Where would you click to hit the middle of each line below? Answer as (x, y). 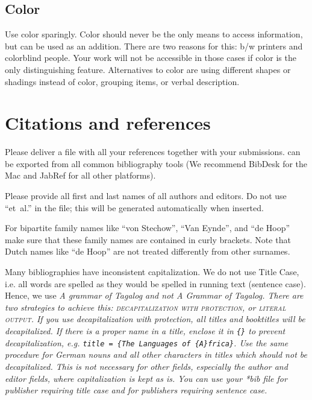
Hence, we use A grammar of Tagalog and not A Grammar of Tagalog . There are (154, 295)
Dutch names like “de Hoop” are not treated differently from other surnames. (148, 251)
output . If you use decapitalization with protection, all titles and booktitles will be (155, 319)
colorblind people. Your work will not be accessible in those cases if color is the (151, 58)
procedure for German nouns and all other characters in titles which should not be (156, 354)
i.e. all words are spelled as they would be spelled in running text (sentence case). (155, 283)
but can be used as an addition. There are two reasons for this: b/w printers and (154, 46)
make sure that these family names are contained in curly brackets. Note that (148, 239)
